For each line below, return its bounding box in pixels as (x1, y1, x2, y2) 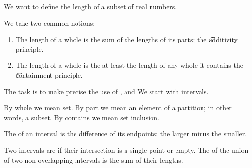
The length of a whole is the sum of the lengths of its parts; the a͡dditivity (15, 34, 238, 44)
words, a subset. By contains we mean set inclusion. (4, 112, 159, 122)
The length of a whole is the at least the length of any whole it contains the (15, 60, 243, 70)
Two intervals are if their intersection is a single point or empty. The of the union (4, 145, 249, 155)
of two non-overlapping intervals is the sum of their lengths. (4, 154, 183, 165)
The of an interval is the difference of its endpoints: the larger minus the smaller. (4, 128, 247, 139)
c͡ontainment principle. (15, 69, 83, 80)
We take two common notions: (4, 18, 95, 28)
